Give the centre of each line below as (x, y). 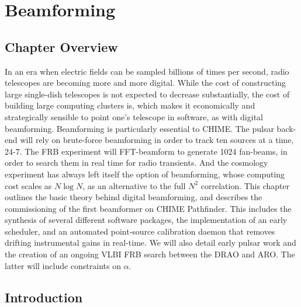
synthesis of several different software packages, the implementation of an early (146, 220)
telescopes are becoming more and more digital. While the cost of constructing (146, 83)
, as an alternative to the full (134, 185)
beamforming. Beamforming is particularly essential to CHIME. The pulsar (139, 128)
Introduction (44, 297)
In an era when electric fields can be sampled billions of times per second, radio (147, 71)
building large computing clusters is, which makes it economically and (130, 105)
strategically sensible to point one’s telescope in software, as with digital (134, 116)
